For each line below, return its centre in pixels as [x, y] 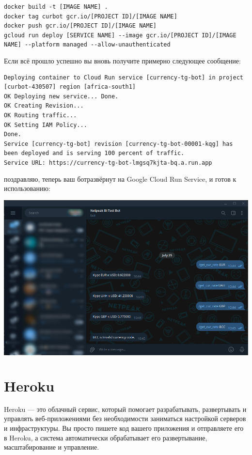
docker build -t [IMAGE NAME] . [56, 7]
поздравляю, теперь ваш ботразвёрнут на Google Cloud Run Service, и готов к [120, 179]
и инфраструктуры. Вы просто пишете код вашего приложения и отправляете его [124, 428]
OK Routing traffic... [40, 115]
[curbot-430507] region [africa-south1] [70, 87]
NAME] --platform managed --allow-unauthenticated [87, 45]
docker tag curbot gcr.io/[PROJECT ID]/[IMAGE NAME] [91, 16]
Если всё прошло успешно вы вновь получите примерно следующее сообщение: [122, 60]
